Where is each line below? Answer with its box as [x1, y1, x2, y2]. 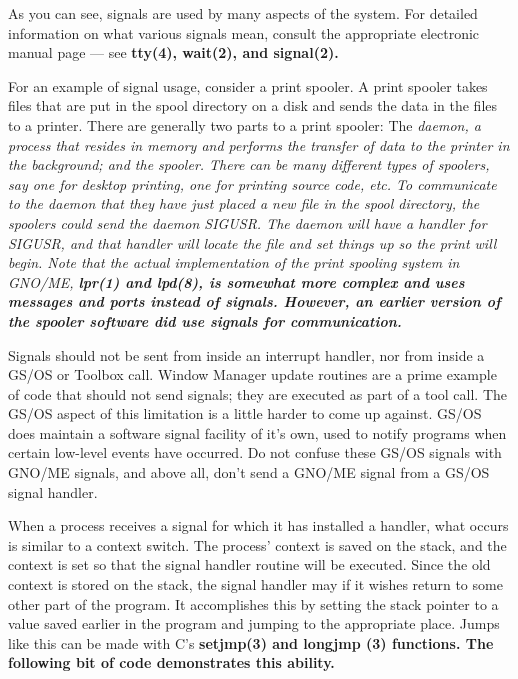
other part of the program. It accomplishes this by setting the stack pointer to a [8, 593, 499, 614]
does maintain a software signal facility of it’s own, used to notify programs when [8, 422, 507, 443]
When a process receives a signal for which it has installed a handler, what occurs [8, 515, 509, 536]
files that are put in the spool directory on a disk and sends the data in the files [8, 95, 498, 116]
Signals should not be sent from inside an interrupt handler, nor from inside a [8, 344, 485, 365]
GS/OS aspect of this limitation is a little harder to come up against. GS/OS [8, 403, 482, 424]
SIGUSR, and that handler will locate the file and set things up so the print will [8, 232, 497, 253]
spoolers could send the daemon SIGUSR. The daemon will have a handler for [8, 212, 487, 233]
